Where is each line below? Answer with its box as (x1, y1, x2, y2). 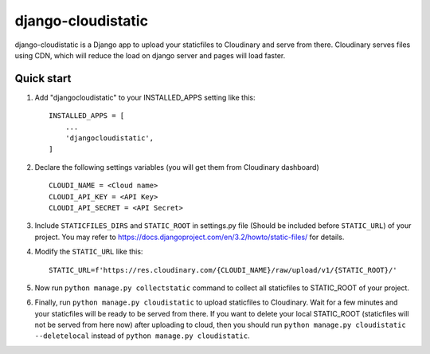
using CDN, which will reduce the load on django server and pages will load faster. (14, 50, 286, 60)
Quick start (14, 72, 72, 85)
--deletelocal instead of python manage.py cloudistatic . (34, 331, 250, 340)
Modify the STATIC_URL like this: (34, 247, 143, 257)
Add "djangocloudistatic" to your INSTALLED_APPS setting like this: (34, 92, 256, 102)
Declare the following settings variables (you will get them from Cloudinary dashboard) (34, 162, 320, 171)
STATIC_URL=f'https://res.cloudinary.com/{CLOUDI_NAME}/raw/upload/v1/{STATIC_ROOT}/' (49, 265, 397, 274)
